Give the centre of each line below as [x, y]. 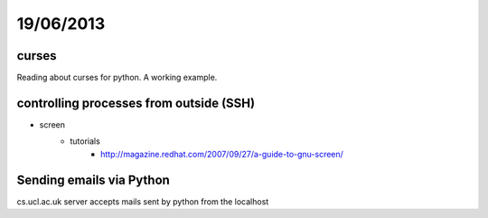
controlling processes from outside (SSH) [136, 103]
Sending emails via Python [94, 180]
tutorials [85, 141]
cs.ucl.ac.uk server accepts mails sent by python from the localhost [143, 201]
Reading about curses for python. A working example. [117, 78]
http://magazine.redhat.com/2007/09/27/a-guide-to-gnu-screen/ [222, 154]
